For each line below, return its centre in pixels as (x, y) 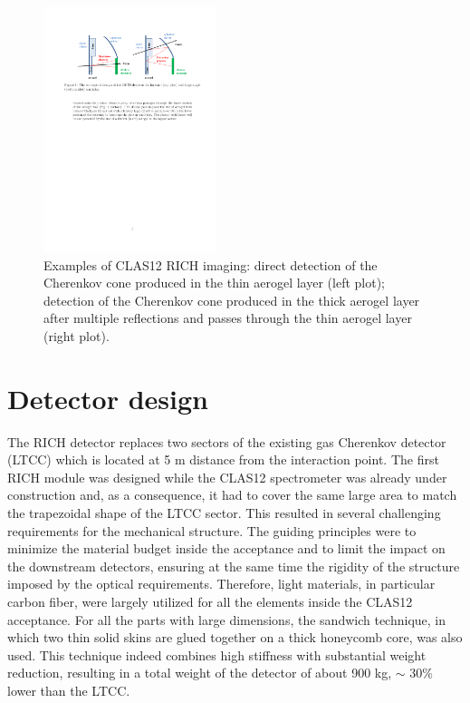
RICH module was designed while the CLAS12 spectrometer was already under (227, 477)
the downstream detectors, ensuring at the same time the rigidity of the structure (234, 566)
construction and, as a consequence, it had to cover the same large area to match (232, 495)
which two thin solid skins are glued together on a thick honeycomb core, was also (235, 637)
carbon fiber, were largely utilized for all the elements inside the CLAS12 (210, 601)
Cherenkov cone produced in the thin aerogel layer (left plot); (215, 283)
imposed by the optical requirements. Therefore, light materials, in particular (221, 584)
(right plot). (77, 335)
